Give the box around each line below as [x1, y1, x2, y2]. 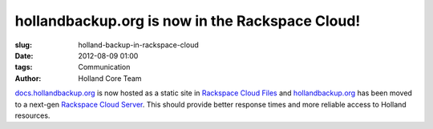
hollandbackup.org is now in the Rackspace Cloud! [14, 12, 361, 30]
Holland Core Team [78, 73, 142, 83]
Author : [14, 73, 42, 83]
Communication [78, 62, 131, 72]
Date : [14, 50, 34, 60]
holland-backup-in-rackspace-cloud [78, 40, 200, 50]
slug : [14, 40, 32, 50]
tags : [14, 62, 33, 72]
